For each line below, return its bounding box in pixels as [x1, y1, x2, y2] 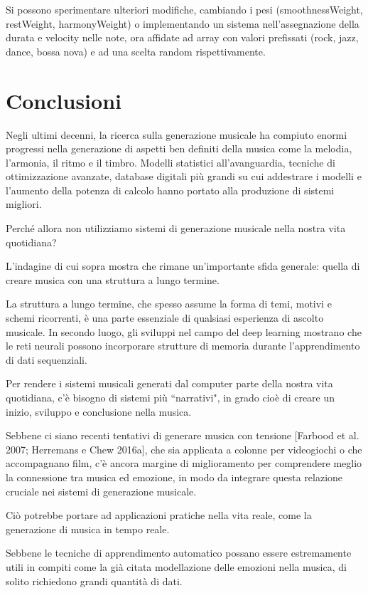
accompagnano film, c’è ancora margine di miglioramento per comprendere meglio [6, 456, 362, 471]
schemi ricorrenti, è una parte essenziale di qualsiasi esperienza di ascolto [6, 310, 324, 325]
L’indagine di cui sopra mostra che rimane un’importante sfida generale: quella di [6, 258, 360, 273]
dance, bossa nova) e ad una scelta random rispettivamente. [6, 43, 266, 58]
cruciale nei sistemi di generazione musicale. [6, 483, 197, 498]
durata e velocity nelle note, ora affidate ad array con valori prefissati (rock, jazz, [6, 30, 359, 45]
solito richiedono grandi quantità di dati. [6, 573, 183, 588]
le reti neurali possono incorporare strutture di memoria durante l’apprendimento [6, 338, 360, 353]
